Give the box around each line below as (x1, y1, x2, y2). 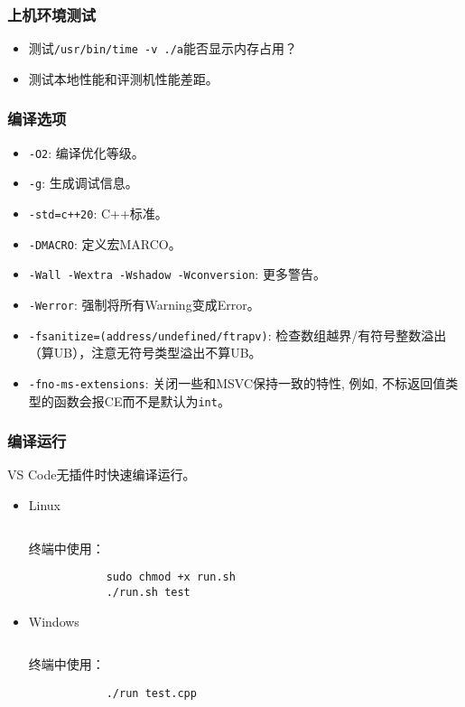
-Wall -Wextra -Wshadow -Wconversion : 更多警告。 (28, 265, 326, 284)
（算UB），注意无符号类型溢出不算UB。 (28, 343, 262, 362)
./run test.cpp (106, 686, 197, 700)
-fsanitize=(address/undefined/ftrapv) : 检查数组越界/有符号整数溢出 (28, 325, 447, 344)
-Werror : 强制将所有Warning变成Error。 (28, 294, 260, 313)
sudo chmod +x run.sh (106, 571, 236, 584)
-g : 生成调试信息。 (28, 173, 138, 192)
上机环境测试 (7, 3, 97, 25)
